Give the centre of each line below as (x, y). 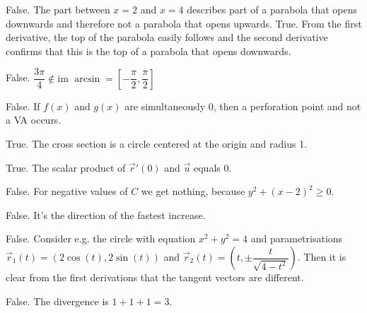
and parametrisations (297, 238)
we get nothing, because (193, 191)
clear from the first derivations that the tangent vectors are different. (155, 277)
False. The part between (58, 9)
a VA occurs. (34, 120)
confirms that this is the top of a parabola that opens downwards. (148, 51)
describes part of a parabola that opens (272, 9)
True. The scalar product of (66, 167)
